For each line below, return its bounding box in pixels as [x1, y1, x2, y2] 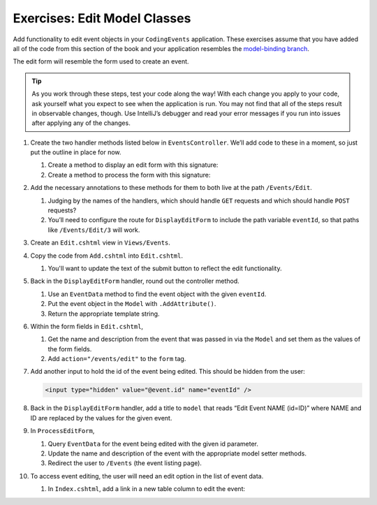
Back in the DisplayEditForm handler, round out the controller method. [30, 277, 240, 286]
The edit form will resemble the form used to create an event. [13, 57, 189, 66]
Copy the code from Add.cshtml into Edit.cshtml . [30, 251, 184, 260]
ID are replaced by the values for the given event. [30, 413, 172, 422]
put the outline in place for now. [30, 148, 121, 156]
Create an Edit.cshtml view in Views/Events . [30, 238, 171, 247]
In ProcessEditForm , [30, 427, 95, 435]
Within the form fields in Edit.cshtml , [30, 322, 143, 330]
